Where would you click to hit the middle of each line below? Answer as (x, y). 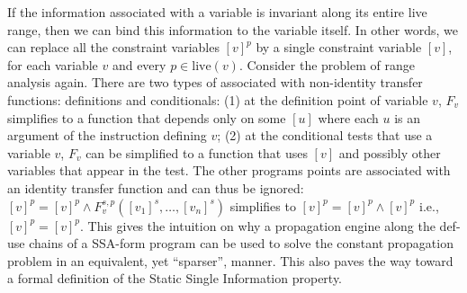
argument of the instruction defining (107, 135)
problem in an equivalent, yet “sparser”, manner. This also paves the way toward (230, 260)
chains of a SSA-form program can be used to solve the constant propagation (241, 243)
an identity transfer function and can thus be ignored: (156, 187)
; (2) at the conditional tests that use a (325, 135)
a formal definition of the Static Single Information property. (175, 278)
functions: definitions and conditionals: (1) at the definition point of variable (218, 99)
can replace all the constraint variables (113, 47)
